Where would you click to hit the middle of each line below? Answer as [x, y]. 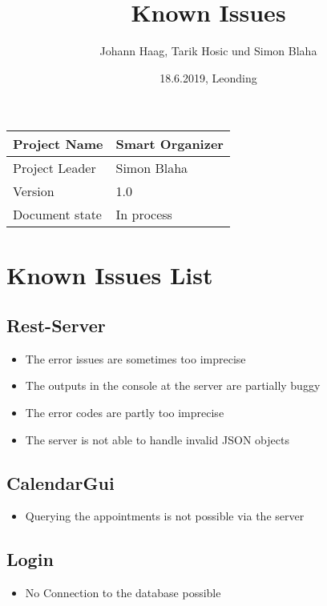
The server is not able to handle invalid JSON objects [157, 439]
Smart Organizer [170, 144]
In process [144, 215]
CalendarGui [61, 482]
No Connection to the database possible [123, 593]
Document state [57, 215]
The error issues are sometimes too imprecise [135, 358]
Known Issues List [110, 274]
